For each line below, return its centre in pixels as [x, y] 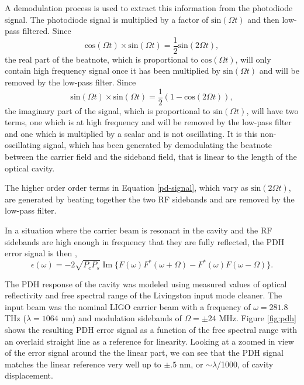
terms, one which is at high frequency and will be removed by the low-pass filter [148, 122]
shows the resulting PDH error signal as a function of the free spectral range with [151, 330]
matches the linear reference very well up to [83, 364]
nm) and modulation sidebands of [121, 318]
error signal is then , [41, 253]
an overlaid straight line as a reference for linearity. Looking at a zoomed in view [149, 341]
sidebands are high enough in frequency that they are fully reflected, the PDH [145, 241]
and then [263, 19]
